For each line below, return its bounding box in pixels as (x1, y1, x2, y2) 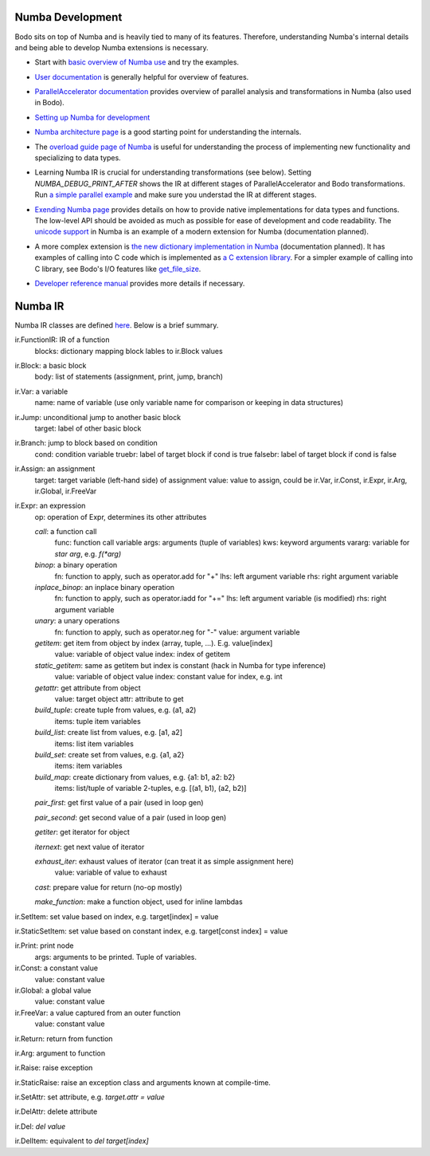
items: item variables (54, 761, 123, 771)
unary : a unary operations (34, 616, 120, 626)
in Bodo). (34, 98, 65, 108)
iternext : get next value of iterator (34, 842, 145, 851)
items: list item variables (54, 738, 135, 749)
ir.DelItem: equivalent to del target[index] (14, 1136, 149, 1146)
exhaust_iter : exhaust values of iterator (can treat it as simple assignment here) (34, 857, 295, 867)
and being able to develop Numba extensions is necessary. (14, 42, 209, 52)
